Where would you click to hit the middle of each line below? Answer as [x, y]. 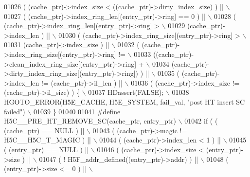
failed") [15, 111]
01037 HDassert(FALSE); [126, 92]
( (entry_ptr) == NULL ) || [46, 149]
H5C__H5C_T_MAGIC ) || [47, 140]
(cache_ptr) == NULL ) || [44, 130]
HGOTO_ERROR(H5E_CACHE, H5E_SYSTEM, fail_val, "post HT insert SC [125, 101]
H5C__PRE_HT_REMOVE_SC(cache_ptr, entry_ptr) [90, 121]
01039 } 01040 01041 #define [77, 111]
